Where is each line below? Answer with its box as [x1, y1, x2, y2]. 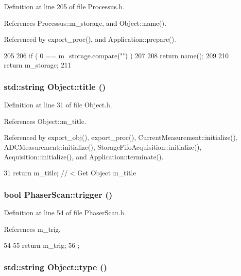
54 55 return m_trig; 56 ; [4, 240, 80, 250]
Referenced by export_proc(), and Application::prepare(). [4, 34, 176, 44]
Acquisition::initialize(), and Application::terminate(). [4, 151, 164, 161]
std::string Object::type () [4, 260, 107, 273]
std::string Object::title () [4, 80, 106, 92]
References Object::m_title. [4, 116, 86, 126]
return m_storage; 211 [4, 60, 71, 70]
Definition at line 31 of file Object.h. [4, 100, 112, 110]
